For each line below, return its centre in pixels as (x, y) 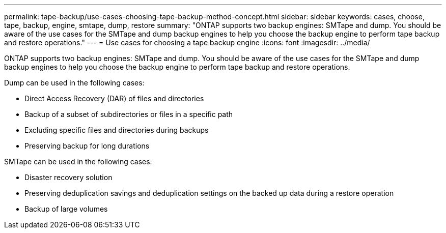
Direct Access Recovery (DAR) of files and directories (114, 98)
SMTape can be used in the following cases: (78, 162)
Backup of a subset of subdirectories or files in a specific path (129, 114)
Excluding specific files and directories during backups (117, 130)
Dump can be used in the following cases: (74, 83)
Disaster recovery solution (68, 177)
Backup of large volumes (66, 209)
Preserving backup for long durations (87, 146)
